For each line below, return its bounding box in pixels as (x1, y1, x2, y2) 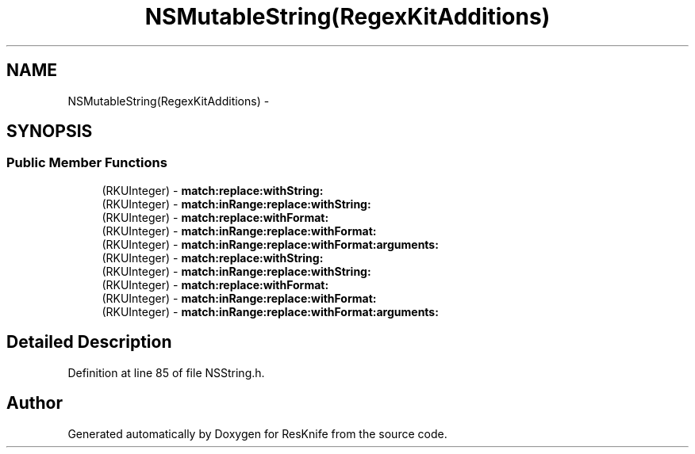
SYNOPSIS (6, 121, 93, 142)
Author (6, 393, 63, 414)
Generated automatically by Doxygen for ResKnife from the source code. (67, 426, 447, 441)
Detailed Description (6, 332, 172, 353)
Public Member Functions (6, 155, 167, 171)
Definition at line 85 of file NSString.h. (67, 365, 265, 380)
